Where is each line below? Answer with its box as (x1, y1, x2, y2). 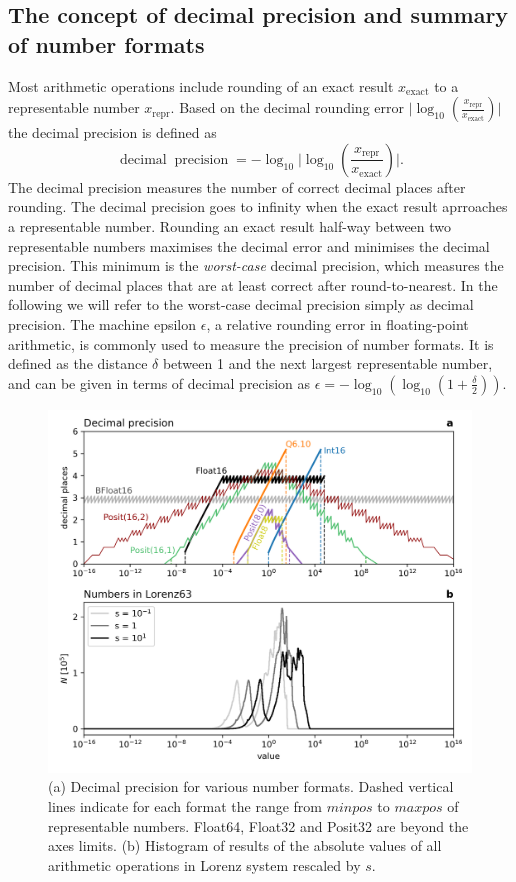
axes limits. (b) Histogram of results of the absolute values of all (48, 835, 442, 856)
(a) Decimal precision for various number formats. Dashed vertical (48, 776, 454, 797)
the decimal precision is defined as (8, 122, 217, 143)
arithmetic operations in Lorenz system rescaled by (48, 854, 361, 875)
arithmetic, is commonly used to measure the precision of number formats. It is (8, 333, 494, 354)
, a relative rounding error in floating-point (206, 313, 469, 334)
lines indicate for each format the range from (48, 796, 323, 817)
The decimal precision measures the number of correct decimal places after (8, 176, 466, 197)
